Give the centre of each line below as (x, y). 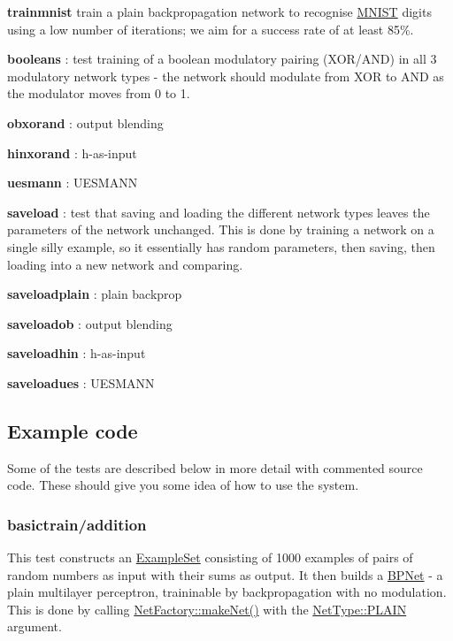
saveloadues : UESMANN (81, 382)
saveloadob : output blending (90, 323)
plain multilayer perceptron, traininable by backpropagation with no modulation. (227, 592)
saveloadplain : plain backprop (95, 294)
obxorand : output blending (85, 122)
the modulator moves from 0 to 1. (99, 93)
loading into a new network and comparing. (125, 264)
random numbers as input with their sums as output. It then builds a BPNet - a (225, 574)
